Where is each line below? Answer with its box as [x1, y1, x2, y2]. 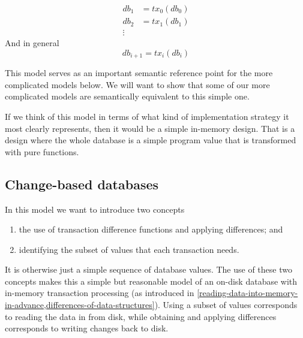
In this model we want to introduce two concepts [5, 203, 185, 215]
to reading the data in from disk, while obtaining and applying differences [5, 310, 277, 322]
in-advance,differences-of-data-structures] [5, 298, 155, 311]
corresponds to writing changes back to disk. [5, 322, 169, 334]
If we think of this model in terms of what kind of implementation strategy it [5, 110, 289, 122]
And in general [5, 37, 59, 49]
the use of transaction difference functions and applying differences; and [19, 223, 283, 236]
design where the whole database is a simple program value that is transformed [5, 134, 296, 146]
